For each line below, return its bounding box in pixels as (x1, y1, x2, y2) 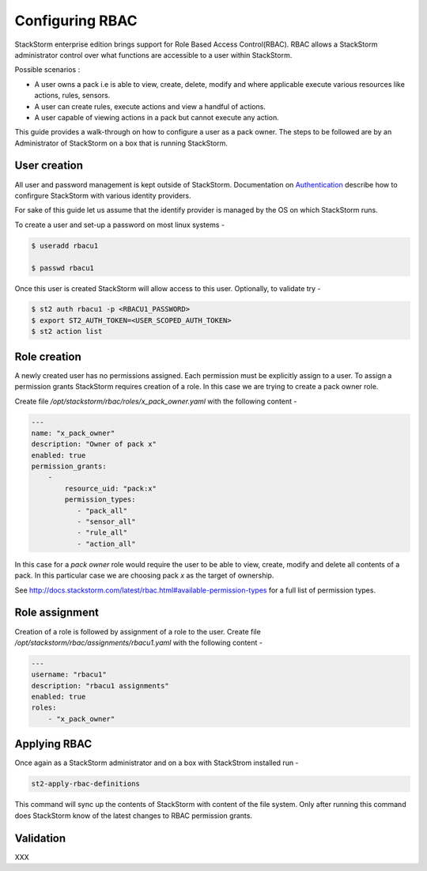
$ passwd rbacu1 (31, 263, 95, 272)
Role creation (14, 350, 82, 363)
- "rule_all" (77, 528, 128, 537)
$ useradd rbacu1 (31, 241, 99, 250)
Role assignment (14, 606, 99, 619)
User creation (14, 159, 83, 172)
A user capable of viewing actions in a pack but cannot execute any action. (34, 112, 280, 122)
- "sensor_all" (77, 517, 136, 526)
